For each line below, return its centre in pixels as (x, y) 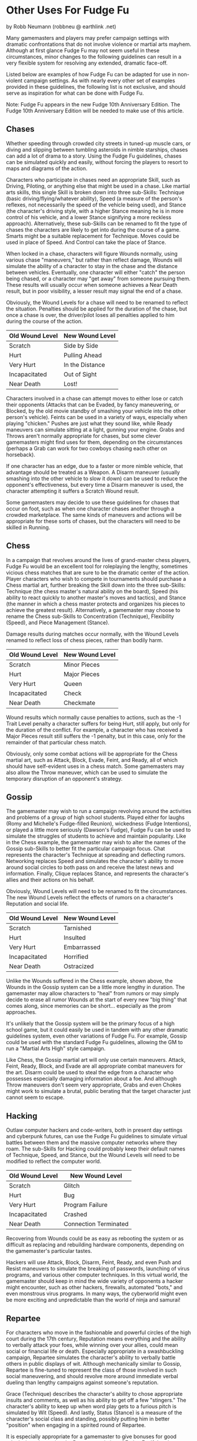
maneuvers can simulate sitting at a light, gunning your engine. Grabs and (96, 429)
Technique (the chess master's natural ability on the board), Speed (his (92, 591)
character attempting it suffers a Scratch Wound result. (73, 491)
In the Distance (84, 365)
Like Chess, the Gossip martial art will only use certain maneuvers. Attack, (96, 1060)
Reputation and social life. (37, 904)
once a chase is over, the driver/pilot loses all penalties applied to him (90, 315)
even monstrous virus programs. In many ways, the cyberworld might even (97, 1293)
